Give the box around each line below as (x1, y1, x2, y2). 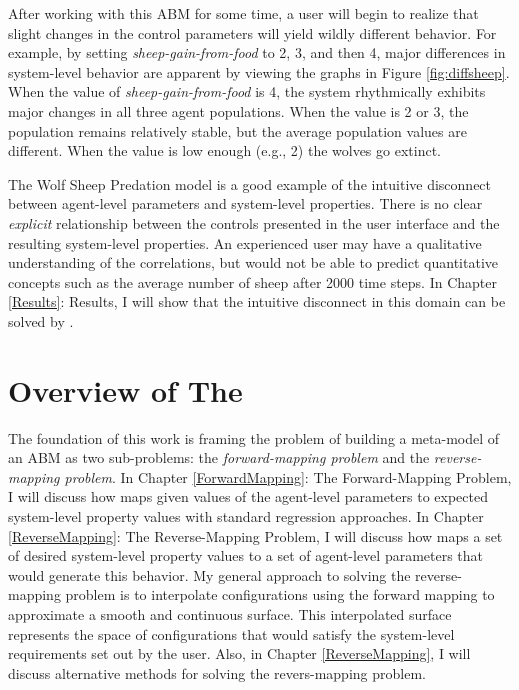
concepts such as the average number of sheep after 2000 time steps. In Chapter (8, 271, 497, 292)
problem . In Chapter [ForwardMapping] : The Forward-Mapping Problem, (64, 466, 512, 487)
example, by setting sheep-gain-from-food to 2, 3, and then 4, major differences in (8, 42, 506, 63)
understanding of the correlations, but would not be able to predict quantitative (8, 252, 498, 273)
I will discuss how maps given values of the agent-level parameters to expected (8, 486, 488, 507)
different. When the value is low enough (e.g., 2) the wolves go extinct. (8, 140, 441, 161)
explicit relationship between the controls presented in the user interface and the (8, 212, 500, 233)
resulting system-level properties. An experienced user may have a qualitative (8, 232, 482, 253)
